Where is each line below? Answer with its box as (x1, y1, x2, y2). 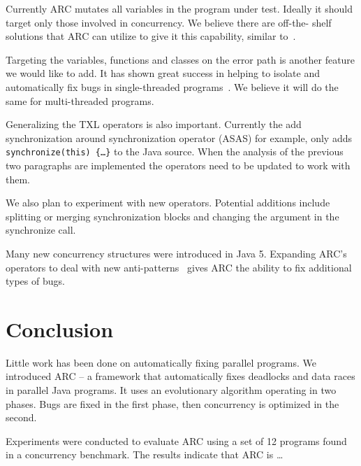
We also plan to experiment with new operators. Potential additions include (6, 195, 330, 210)
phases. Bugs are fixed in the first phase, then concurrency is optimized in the (6, 396, 339, 411)
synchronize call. (6, 223, 76, 237)
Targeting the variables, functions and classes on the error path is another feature (6, 52, 355, 66)
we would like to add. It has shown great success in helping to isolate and (6, 66, 321, 80)
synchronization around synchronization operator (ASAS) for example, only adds (6, 130, 352, 145)
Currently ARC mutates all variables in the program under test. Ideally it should (6, 1, 353, 15)
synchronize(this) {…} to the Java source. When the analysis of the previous (6, 144, 344, 159)
